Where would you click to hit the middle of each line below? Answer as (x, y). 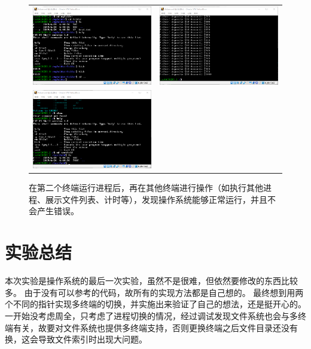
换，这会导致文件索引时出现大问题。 (76, 339)
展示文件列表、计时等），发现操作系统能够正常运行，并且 (156, 199)
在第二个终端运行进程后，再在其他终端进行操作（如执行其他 (146, 188)
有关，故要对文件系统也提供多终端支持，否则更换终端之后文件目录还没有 (155, 327)
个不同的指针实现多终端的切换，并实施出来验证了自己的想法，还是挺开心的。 (155, 304)
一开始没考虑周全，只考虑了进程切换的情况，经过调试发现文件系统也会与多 (151, 315)
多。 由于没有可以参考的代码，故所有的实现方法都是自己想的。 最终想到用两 (154, 292)
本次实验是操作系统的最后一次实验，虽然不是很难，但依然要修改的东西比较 (151, 281)
